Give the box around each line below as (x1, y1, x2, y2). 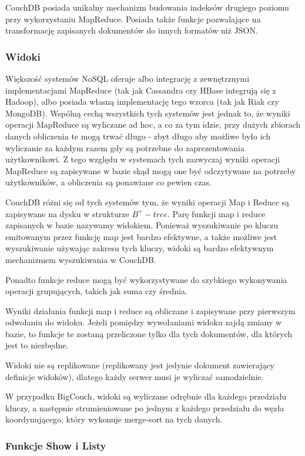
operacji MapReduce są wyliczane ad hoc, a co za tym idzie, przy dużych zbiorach (5, 118, 301, 131)
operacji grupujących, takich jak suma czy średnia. (5, 285, 187, 297)
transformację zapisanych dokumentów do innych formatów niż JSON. (5, 24, 258, 36)
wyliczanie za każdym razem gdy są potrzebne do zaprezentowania (5, 141, 244, 154)
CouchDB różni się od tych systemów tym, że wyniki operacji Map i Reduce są (5, 195, 290, 208)
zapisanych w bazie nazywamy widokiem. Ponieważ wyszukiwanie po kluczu (5, 219, 279, 231)
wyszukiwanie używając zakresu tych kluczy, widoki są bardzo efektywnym (5, 242, 274, 254)
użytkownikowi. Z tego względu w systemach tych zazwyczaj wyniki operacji (5, 153, 280, 165)
